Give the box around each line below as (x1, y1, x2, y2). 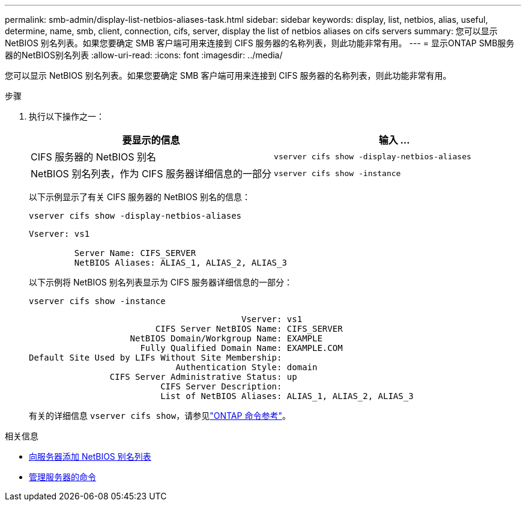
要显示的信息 (122, 134, 180, 146)
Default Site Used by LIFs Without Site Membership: (29, 353, 282, 362)
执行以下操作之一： (29, 111, 104, 121)
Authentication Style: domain (175, 362, 318, 372)
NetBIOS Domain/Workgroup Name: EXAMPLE (130, 334, 322, 343)
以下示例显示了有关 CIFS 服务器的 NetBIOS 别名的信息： (29, 192, 250, 202)
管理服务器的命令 (29, 472, 96, 482)
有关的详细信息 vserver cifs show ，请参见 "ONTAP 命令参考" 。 (29, 410, 291, 421)
